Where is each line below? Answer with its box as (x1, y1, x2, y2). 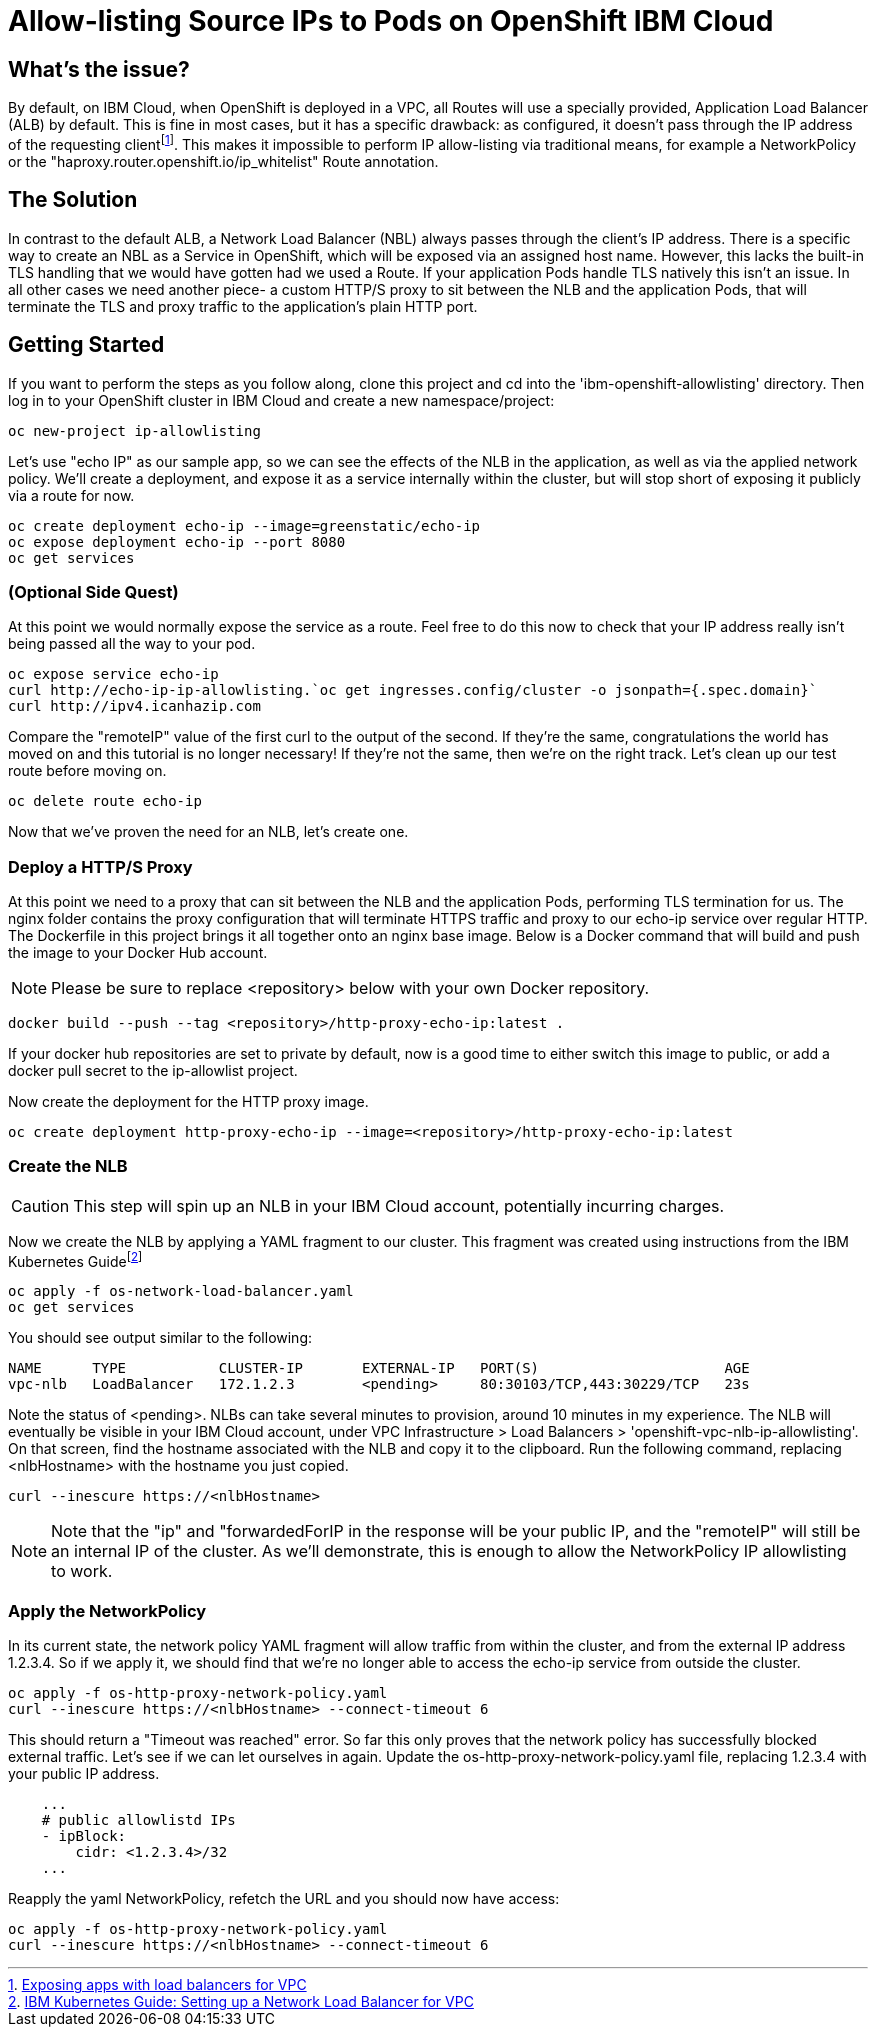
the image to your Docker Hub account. (8, 944, 268, 962)
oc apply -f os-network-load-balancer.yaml (8, 1283, 354, 1300)
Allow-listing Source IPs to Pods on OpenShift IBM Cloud (8, 4, 774, 38)
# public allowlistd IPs (41, 1812, 236, 1829)
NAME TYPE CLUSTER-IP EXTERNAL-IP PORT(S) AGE (8, 1360, 750, 1377)
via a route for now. (8, 486, 135, 504)
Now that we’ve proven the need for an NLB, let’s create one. (8, 823, 409, 841)
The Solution (8, 187, 138, 213)
